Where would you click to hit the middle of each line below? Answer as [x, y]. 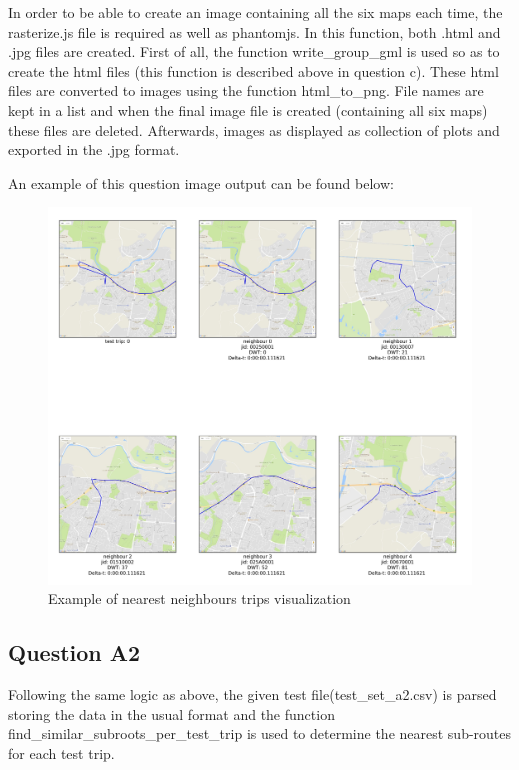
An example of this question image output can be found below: [201, 182]
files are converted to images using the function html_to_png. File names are [246, 90]
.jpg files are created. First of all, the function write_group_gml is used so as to [254, 51]
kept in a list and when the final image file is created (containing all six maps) [248, 109]
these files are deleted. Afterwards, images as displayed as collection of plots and [254, 129]
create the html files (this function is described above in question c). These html [253, 70]
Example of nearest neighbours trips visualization [199, 598]
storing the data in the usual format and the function [171, 713]
